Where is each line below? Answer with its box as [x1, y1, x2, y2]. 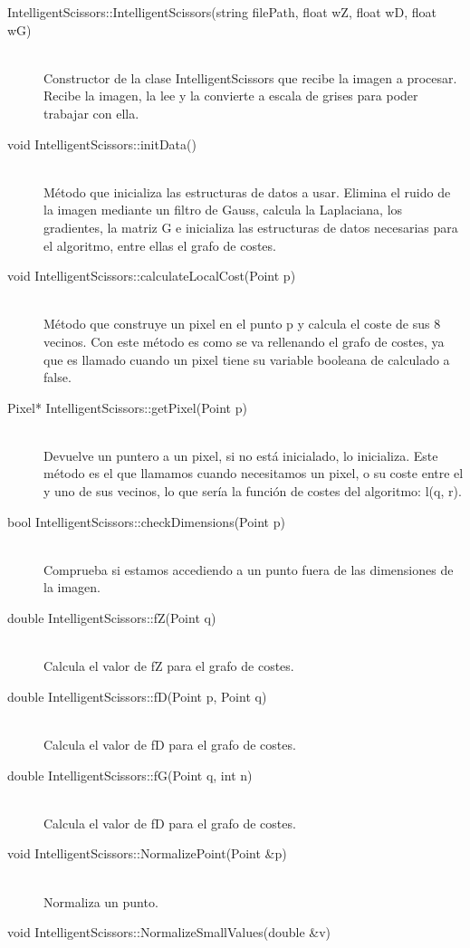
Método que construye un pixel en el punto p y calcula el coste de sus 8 [43, 314, 441, 333]
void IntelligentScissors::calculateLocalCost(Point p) [7, 266, 296, 285]
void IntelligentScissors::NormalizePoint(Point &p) [7, 844, 287, 863]
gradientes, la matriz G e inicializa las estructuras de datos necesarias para [43, 217, 458, 236]
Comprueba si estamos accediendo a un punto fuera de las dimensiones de [43, 560, 454, 579]
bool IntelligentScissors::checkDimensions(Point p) [7, 512, 285, 531]
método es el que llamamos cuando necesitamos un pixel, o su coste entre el [43, 464, 464, 483]
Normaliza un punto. [43, 892, 158, 911]
